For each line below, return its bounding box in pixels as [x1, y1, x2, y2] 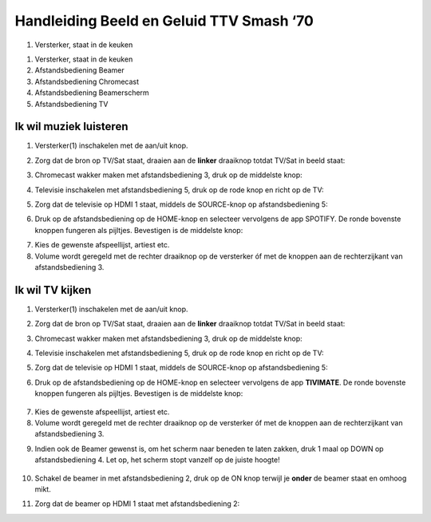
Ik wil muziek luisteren [14, 120, 129, 133]
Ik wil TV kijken [14, 283, 92, 297]
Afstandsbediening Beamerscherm [34, 88, 149, 97]
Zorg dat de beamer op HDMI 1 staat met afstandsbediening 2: [34, 499, 240, 508]
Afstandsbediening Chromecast [34, 77, 140, 86]
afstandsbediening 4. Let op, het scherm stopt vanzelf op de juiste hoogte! [34, 455, 281, 465]
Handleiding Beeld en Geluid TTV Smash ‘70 [14, 12, 314, 30]
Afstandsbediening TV [34, 99, 109, 109]
